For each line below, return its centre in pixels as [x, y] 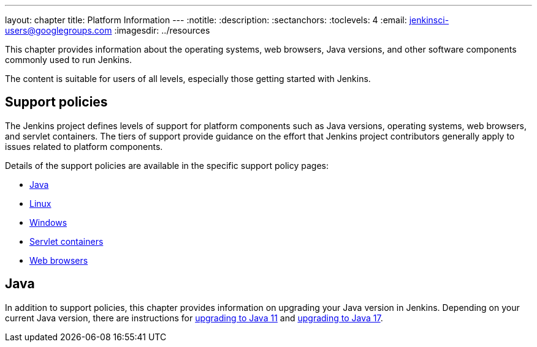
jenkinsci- [429, 20]
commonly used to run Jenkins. [68, 60]
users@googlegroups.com [59, 30]
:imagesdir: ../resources [162, 30]
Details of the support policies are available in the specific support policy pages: [167, 165]
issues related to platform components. [84, 146]
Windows [48, 222]
